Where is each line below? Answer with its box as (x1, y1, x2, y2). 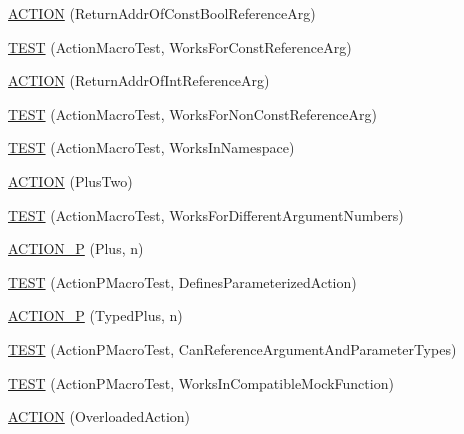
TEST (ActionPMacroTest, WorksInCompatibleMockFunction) (8, 372, 394, 393)
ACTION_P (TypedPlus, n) (8, 305, 183, 326)
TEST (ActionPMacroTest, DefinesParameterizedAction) (8, 271, 357, 292)
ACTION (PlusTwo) (8, 170, 133, 191)
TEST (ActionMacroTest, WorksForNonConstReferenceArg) (8, 103, 377, 124)
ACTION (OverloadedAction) (8, 406, 191, 427)
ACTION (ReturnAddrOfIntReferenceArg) (8, 70, 270, 91)
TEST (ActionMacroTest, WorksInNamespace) (8, 137, 295, 158)
